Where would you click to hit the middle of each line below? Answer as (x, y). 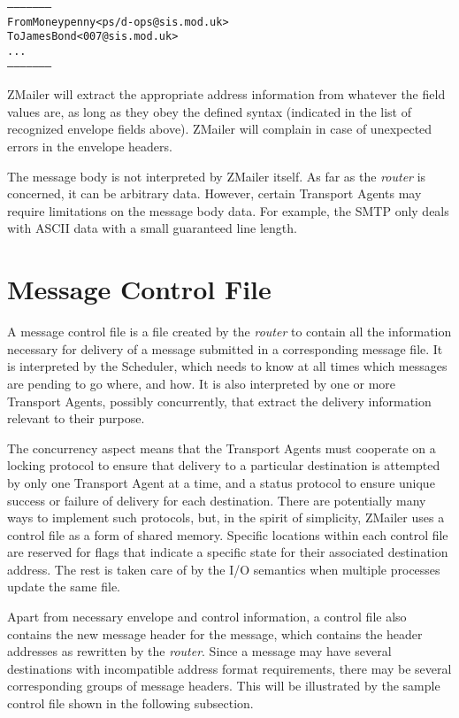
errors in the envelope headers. (90, 147)
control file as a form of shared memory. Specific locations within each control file (228, 534)
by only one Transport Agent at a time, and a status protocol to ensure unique (221, 482)
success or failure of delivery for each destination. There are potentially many (217, 500)
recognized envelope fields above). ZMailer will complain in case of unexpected (220, 129)
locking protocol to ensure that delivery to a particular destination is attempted (224, 465)
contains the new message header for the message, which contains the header (215, 633)
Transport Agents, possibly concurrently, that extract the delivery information (219, 401)
